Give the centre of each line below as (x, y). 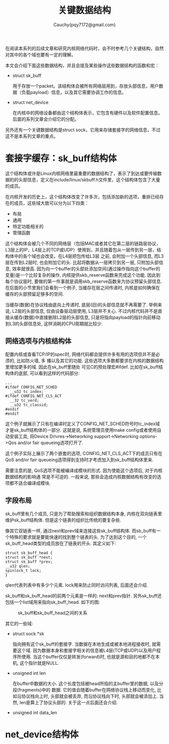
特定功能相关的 (28, 226)
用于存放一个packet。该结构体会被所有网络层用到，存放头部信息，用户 (86, 86)
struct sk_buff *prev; (29, 562)
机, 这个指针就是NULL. (36, 663)
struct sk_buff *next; (29, 557)
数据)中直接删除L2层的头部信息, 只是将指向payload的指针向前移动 (93, 317)
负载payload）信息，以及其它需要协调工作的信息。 (74, 92)
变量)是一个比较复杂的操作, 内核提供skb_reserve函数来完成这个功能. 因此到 (83, 275)
